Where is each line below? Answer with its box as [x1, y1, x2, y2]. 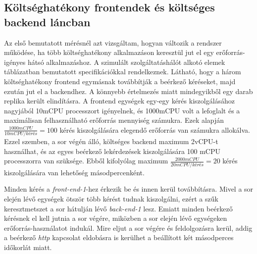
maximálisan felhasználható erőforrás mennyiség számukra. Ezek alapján [4, 115, 224, 125]
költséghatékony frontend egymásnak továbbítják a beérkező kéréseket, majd [4, 76, 236, 86]
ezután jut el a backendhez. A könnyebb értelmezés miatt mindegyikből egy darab [4, 86, 253, 96]
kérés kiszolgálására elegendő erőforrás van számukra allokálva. [59, 124, 250, 135]
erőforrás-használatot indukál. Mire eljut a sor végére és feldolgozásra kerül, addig [4, 222, 253, 233]
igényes [4, 56, 26, 67]
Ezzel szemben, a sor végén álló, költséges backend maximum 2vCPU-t [4, 136, 218, 147]
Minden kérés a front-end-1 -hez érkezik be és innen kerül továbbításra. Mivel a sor [4, 184, 254, 194]
